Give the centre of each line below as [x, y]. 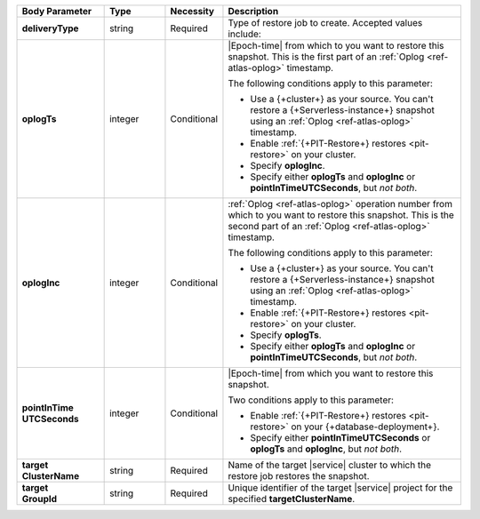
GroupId [40, 499]
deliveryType [50, 28]
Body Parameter [57, 11]
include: [244, 34]
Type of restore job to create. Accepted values [325, 23]
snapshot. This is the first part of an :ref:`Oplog [326, 56]
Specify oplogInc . [288, 166]
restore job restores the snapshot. [299, 476]
